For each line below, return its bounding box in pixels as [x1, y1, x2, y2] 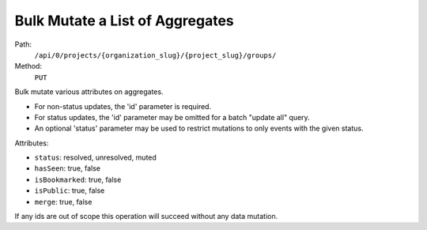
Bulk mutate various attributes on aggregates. [14, 87, 164, 96]
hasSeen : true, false [34, 164, 101, 173]
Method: [14, 62, 43, 71]
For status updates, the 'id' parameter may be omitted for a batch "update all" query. [34, 112, 310, 122]
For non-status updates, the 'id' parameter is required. [34, 101, 212, 111]
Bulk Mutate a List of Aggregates [14, 12, 235, 29]
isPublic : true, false [34, 186, 105, 195]
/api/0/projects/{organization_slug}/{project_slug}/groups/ [34, 51, 277, 59]
